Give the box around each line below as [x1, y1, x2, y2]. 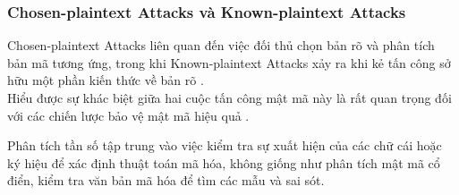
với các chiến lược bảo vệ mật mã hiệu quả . [7, 106, 250, 124]
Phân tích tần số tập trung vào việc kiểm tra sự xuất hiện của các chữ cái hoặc [7, 136, 442, 155]
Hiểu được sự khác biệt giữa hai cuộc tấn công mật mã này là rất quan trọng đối [7, 89, 452, 106]
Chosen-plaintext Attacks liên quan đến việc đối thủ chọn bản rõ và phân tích [7, 36, 435, 55]
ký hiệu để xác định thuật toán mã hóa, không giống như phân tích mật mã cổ [7, 153, 440, 172]
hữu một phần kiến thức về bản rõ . [7, 71, 204, 89]
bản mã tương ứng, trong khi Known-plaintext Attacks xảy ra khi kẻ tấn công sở [7, 53, 451, 72]
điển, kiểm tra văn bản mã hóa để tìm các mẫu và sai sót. [7, 171, 325, 190]
